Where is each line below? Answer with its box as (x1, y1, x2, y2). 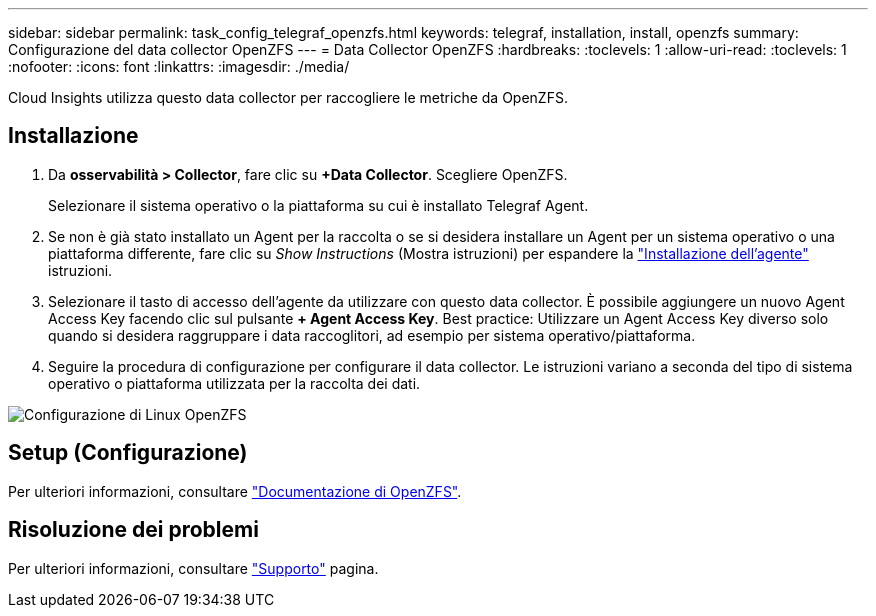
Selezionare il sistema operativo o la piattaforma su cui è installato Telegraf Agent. (48, 196, 589, 214)
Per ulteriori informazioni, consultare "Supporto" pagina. (8, 559, 379, 577)
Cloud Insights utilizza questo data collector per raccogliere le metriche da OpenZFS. (8, 89, 568, 106)
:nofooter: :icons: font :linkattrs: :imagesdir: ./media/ (8, 58, 350, 75)
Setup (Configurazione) (8, 440, 248, 466)
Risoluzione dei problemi (8, 517, 259, 543)
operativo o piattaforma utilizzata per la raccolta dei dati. (48, 374, 421, 392)
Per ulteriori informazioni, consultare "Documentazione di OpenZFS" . (8, 482, 462, 500)
